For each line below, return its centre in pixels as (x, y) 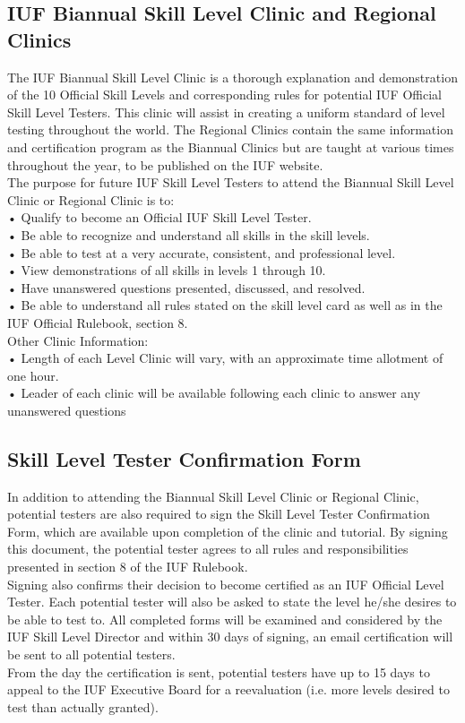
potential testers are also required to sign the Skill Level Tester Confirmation (219, 514)
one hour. (33, 375)
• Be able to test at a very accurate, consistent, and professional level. (202, 252)
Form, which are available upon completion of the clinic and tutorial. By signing (228, 531)
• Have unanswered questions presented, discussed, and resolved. (186, 287)
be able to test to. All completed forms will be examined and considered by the (225, 619)
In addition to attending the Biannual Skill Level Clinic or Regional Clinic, (213, 496)
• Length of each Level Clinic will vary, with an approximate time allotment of (225, 358)
